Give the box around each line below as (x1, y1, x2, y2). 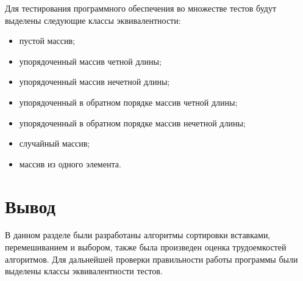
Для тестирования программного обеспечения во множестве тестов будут (5, 2, 277, 14)
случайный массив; (19, 137, 90, 150)
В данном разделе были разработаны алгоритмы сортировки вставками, (5, 228, 271, 241)
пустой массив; (19, 34, 75, 47)
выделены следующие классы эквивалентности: (5, 13, 181, 26)
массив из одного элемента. (19, 157, 121, 170)
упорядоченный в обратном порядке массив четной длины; (19, 95, 238, 108)
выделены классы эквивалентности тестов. (5, 265, 163, 277)
